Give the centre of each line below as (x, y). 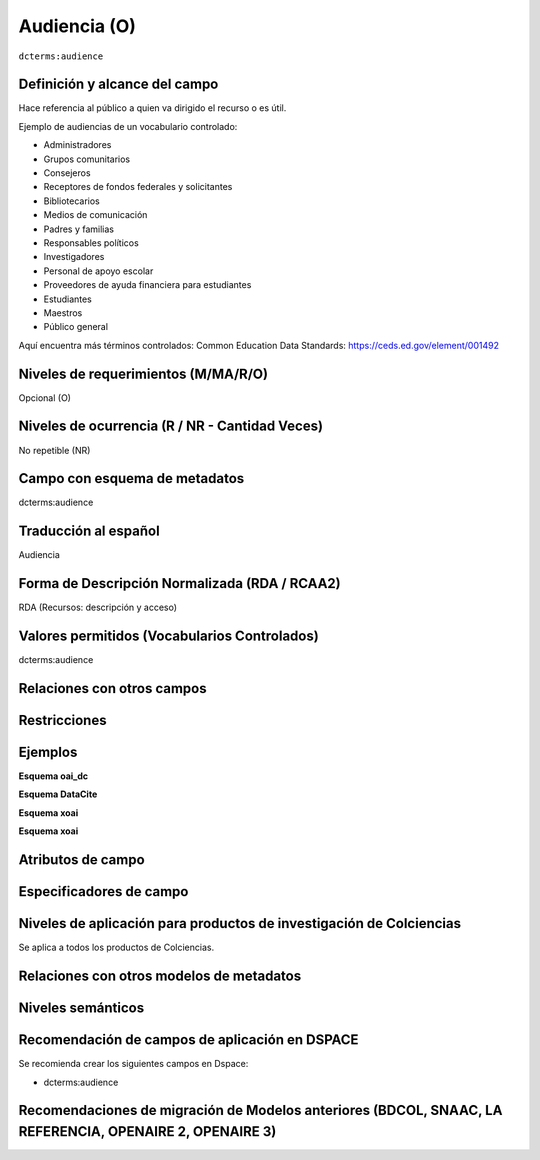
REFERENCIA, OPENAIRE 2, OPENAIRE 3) (147, 1131)
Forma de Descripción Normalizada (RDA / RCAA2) (179, 583)
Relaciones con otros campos (112, 688)
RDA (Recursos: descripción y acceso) (98, 607)
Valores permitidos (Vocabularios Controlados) (168, 636)
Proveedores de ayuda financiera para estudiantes (147, 285)
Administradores (77, 145)
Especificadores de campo (103, 891)
